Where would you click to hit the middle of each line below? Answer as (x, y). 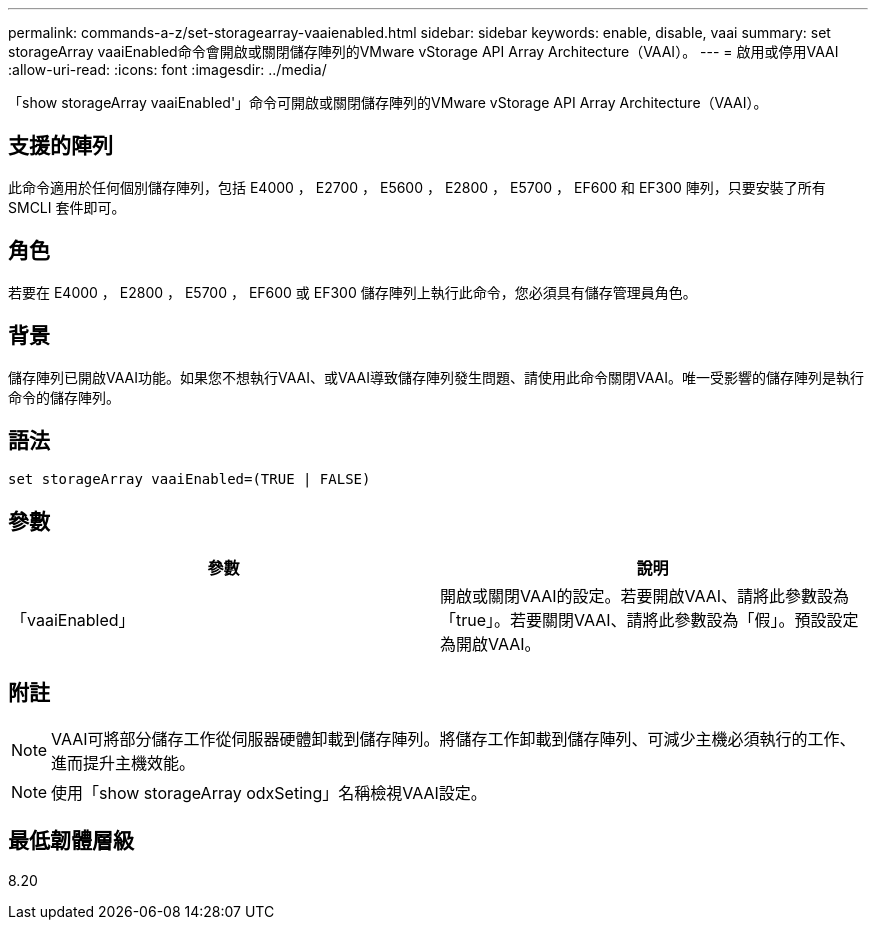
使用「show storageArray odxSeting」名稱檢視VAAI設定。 (269, 793)
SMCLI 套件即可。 (67, 207)
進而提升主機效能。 (123, 763)
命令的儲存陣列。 (64, 397)
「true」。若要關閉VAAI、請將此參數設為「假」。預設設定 (649, 620)
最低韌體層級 (71, 841)
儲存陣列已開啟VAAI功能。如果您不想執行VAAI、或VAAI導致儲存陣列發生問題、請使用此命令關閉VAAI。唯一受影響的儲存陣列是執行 (436, 377)
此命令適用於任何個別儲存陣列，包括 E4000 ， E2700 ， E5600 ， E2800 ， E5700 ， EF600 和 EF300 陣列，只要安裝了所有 (417, 187)
